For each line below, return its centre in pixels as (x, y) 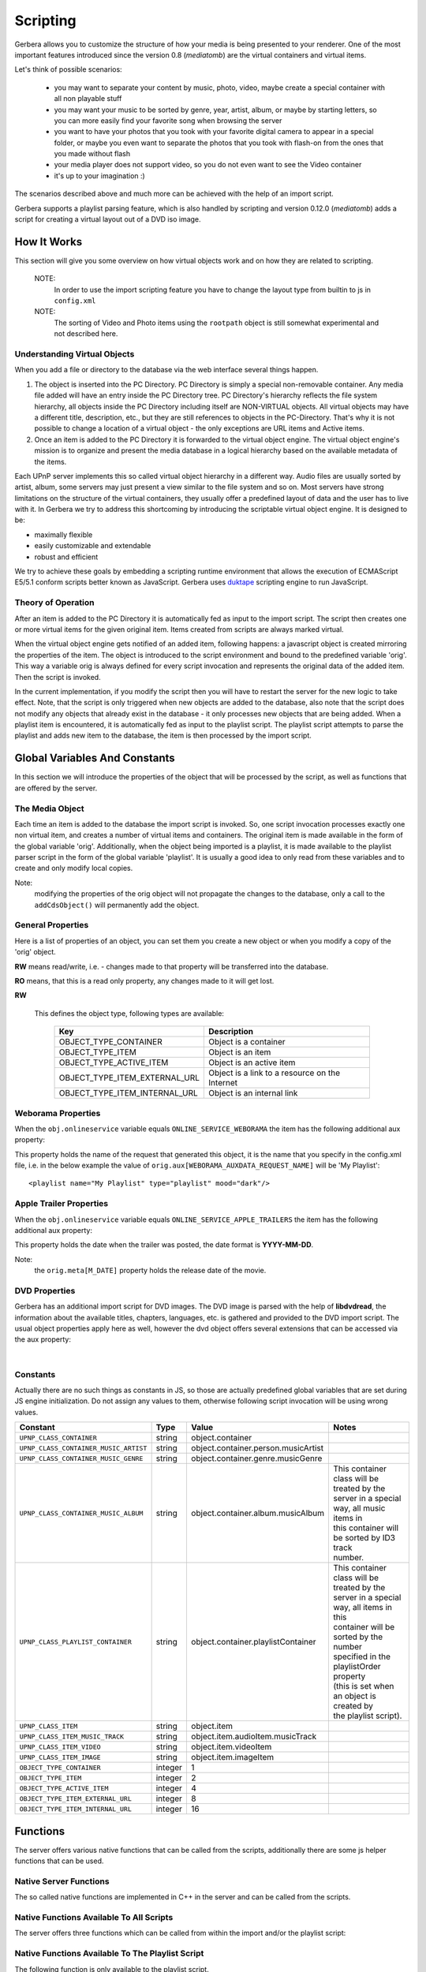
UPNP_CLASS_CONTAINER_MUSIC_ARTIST (83, 1448)
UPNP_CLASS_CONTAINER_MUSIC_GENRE (81, 1458)
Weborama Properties (58, 1113)
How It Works (49, 242)
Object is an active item (252, 1063)
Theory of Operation (54, 603)
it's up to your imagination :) (99, 176)
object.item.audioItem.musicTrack (254, 1737)
